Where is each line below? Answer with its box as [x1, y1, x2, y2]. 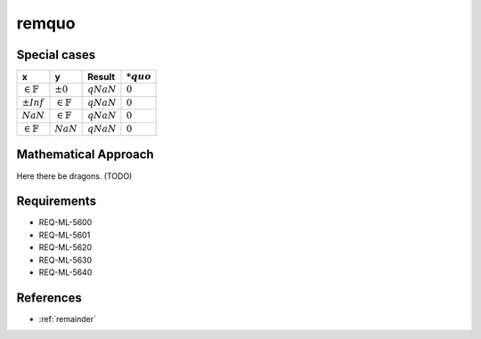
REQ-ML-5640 [38, 267, 93, 278]
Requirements [16, 194, 97, 209]
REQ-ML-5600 [38, 217, 93, 228]
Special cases [16, 47, 96, 62]
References [16, 290, 82, 305]
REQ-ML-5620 [38, 242, 93, 253]
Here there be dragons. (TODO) [16, 170, 133, 182]
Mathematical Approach [16, 147, 155, 162]
